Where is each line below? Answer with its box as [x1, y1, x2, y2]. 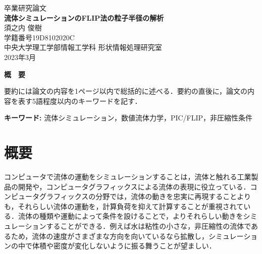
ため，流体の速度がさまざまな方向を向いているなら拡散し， [11, 230, 208, 241]
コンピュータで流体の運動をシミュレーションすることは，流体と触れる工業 [4, 171, 251, 182]
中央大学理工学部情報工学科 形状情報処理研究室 [4, 42, 162, 52]
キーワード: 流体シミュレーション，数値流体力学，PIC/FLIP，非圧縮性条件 [4, 112, 253, 123]
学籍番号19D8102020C [4, 32, 75, 42]
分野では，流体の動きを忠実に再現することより [95, 191, 251, 202]
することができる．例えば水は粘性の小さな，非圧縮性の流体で [46, 221, 251, 231]
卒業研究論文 [4, 3, 46, 13]
